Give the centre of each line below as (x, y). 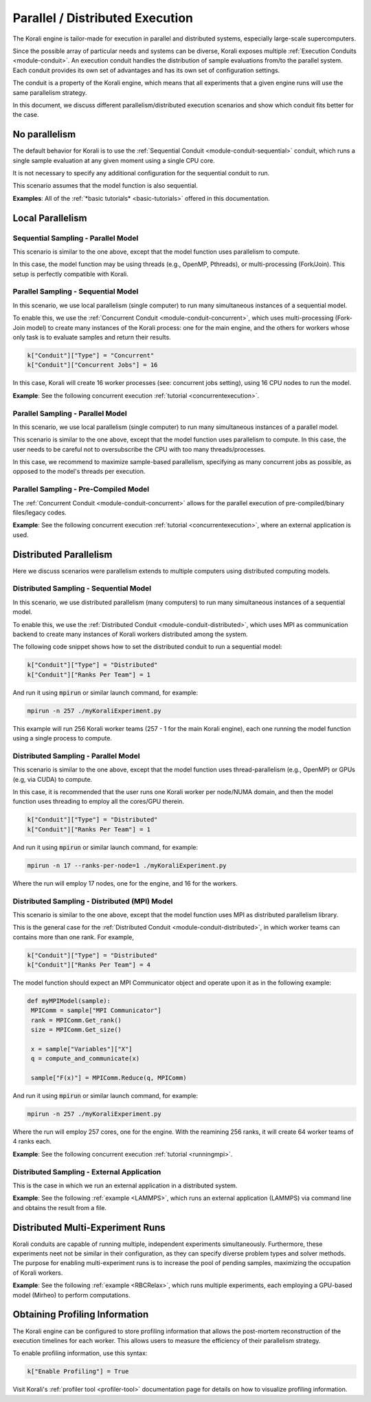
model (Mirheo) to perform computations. (71, 1295)
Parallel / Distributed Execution (103, 18)
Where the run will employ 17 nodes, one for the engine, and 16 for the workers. (125, 883)
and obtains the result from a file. (59, 1207)
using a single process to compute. (63, 738)
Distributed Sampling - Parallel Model (76, 756)
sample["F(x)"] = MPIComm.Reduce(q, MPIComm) (109, 1078)
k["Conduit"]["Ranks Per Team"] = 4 (89, 965)
